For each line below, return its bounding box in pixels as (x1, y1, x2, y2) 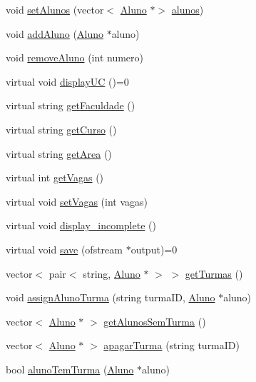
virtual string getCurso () (6, 121, 117, 136)
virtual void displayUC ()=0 (6, 74, 129, 89)
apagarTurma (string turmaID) (103, 338, 240, 353)
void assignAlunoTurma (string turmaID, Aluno (6, 290, 215, 305)
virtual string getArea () (6, 146, 112, 161)
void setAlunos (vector (6, 2, 104, 16)
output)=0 (130, 241, 178, 256)
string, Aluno (83, 266, 140, 281)
